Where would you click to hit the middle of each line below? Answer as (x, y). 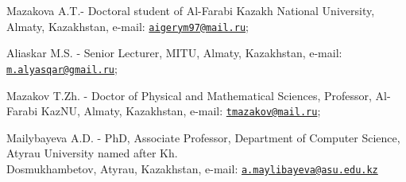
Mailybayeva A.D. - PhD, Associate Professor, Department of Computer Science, (203, 137)
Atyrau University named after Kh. (92, 153)
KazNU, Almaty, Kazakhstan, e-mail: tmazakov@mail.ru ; (181, 111)
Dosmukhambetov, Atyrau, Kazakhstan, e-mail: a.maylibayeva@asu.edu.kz (192, 168)
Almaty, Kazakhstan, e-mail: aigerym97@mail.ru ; (128, 26)
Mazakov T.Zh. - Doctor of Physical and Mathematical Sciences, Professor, (189, 95)
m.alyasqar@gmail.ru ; (62, 68)
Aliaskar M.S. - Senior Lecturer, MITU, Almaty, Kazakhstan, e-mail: (174, 53)
